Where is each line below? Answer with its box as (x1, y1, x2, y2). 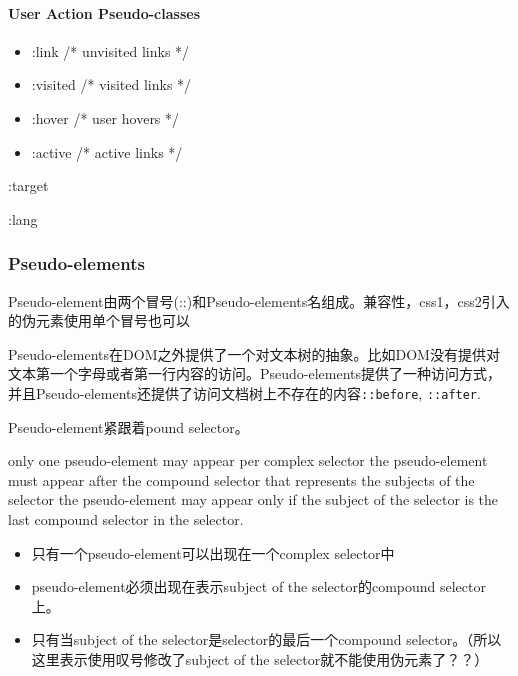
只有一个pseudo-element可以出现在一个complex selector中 (31, 542, 395, 563)
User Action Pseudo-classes (8, 2, 201, 23)
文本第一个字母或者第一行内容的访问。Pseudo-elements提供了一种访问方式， (8, 363, 502, 384)
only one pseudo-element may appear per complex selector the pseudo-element (8, 450, 488, 471)
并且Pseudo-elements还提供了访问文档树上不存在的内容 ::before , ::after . (8, 382, 481, 403)
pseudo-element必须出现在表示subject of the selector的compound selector (31, 576, 486, 597)
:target (8, 175, 49, 196)
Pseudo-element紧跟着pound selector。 (8, 416, 249, 437)
